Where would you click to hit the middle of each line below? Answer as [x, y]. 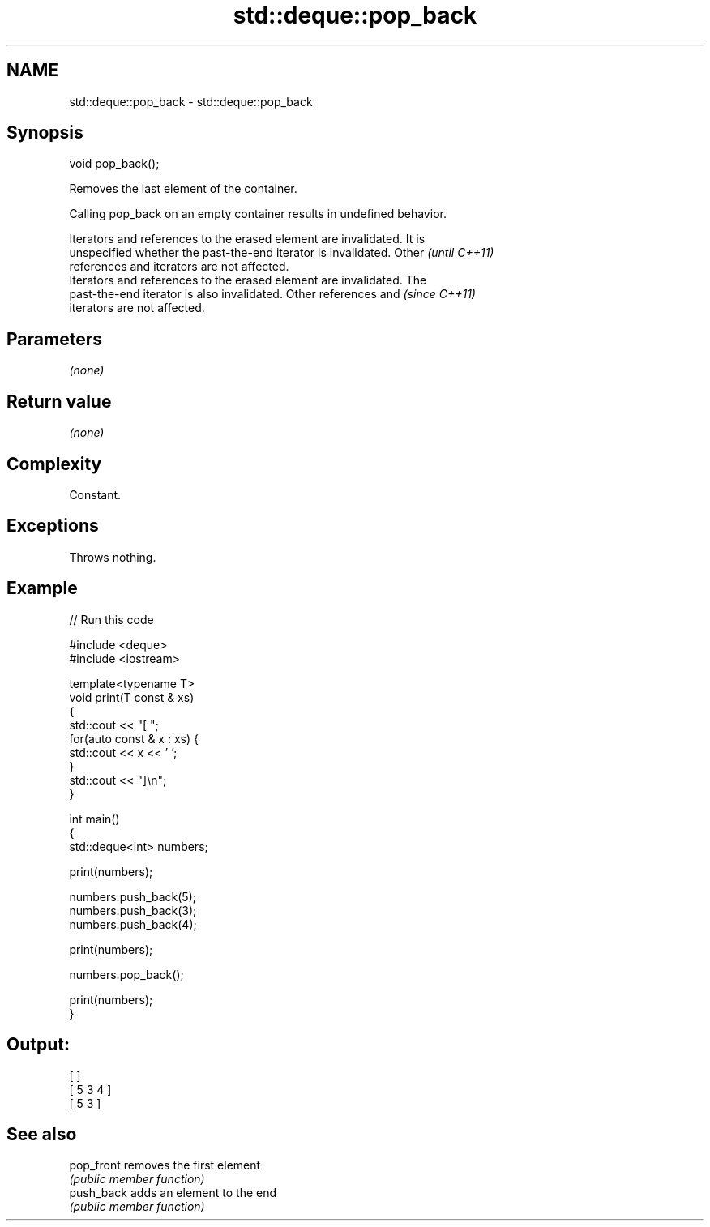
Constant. [95, 494]
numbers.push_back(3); [133, 910]
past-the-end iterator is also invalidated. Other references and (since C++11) [272, 294]
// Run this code [111, 619]
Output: [38, 1045]
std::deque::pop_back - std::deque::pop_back [191, 101]
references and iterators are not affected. [179, 267]
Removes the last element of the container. [183, 189]
